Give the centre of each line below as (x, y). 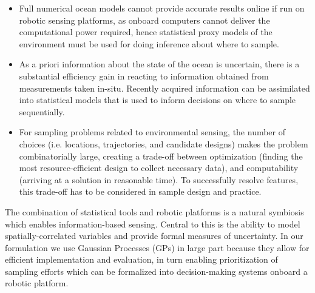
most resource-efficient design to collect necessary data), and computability (159, 168)
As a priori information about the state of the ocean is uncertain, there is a (159, 64)
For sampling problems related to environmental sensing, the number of (152, 132)
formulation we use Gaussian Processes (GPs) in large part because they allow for (157, 247)
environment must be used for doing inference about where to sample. (149, 43)
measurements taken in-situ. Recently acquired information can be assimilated (164, 88)
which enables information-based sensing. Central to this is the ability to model (153, 224)
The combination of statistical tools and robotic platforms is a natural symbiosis (154, 211)
